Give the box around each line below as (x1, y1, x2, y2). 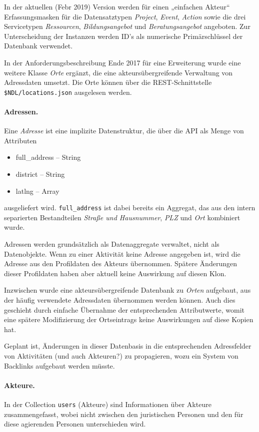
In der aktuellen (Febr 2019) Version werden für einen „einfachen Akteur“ (4, 1, 230, 11)
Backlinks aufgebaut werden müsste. (4, 360, 115, 371)
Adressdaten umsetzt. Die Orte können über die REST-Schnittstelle (4, 77, 212, 87)
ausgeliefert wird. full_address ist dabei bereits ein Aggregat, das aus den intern (4, 202, 255, 213)
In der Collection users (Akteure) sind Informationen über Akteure (4, 399, 211, 409)
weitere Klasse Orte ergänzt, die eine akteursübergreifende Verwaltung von (4, 67, 233, 77)
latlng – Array (15, 185, 59, 196)
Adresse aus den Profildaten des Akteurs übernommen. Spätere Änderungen (4, 258, 237, 269)
